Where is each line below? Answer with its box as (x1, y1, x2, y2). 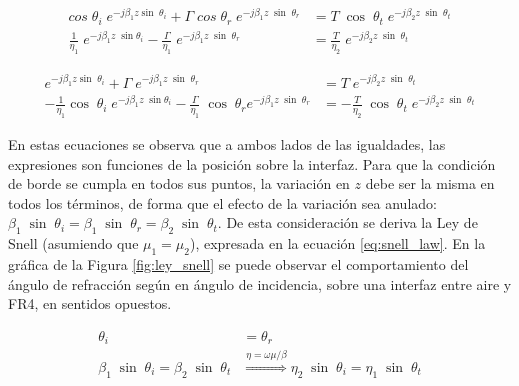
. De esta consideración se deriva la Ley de (217, 212, 478, 233)
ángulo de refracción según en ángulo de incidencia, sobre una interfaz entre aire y (8, 273, 512, 294)
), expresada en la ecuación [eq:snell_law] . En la (189, 233, 486, 254)
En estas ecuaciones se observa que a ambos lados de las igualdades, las (8, 133, 446, 154)
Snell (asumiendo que (8, 233, 139, 254)
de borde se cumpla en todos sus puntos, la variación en (8, 173, 350, 194)
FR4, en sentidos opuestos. (8, 293, 172, 314)
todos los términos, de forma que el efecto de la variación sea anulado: (8, 192, 437, 213)
